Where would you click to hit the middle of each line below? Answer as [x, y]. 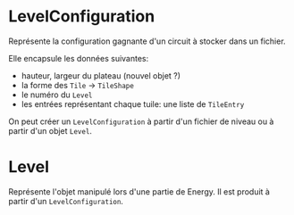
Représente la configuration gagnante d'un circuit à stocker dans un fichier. [147, 41]
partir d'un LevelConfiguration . [66, 201]
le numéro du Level [57, 95]
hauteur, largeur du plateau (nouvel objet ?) [101, 75]
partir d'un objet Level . [50, 130]
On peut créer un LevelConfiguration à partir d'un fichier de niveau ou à [141, 121]
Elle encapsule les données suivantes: [79, 58]
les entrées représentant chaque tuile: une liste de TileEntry [133, 103]
